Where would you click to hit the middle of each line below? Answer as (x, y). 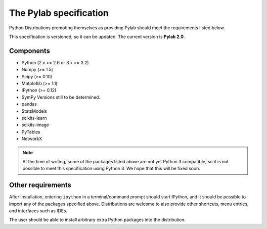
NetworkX (32, 139)
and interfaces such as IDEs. (38, 211)
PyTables (31, 132)
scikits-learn (34, 118)
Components (30, 51)
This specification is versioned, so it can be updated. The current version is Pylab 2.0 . (97, 37)
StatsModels (34, 111)
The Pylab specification (59, 13)
